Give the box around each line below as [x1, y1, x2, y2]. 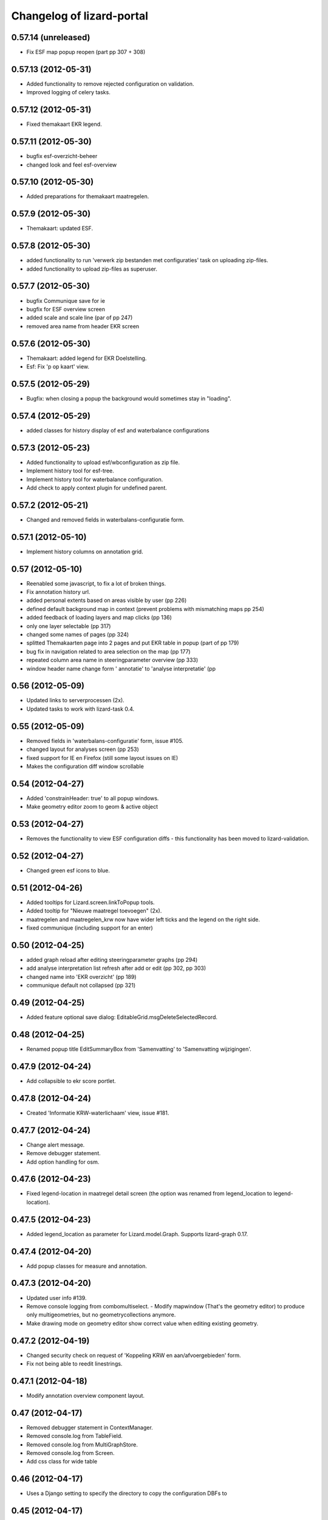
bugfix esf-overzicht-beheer [26, 153, 98, 160]
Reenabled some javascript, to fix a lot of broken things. [26, 579, 166, 587]
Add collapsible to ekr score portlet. [26, 1077, 117, 1085]
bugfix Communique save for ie [26, 297, 106, 304]
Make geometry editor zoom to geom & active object [26, 803, 158, 810]
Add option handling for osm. [26, 1158, 100, 1166]
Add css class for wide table [26, 1458, 97, 1465]
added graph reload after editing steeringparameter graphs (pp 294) [26, 956, 198, 964]
